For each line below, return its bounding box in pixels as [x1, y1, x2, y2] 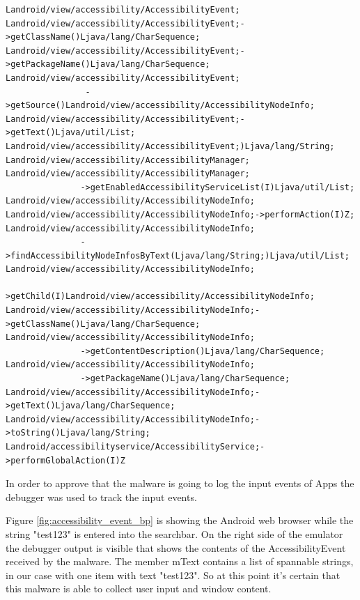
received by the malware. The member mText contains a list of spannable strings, [6, 554, 354, 569]
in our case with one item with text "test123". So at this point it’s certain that [6, 567, 341, 582]
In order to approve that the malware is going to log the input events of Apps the [6, 476, 354, 491]
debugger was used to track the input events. [6, 489, 197, 504]
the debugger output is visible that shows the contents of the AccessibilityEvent [6, 540, 346, 555]
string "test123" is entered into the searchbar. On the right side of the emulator [6, 526, 343, 541]
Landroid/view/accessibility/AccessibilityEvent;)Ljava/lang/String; [6, 141, 335, 151]
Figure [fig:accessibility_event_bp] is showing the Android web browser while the [6, 513, 354, 528]
